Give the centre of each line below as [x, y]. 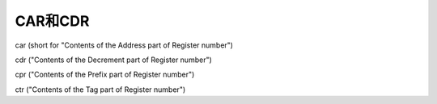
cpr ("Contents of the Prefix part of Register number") [105, 75]
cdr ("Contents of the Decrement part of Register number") [113, 60]
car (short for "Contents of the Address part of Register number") [124, 45]
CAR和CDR [52, 21]
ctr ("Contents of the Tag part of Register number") [100, 89]
